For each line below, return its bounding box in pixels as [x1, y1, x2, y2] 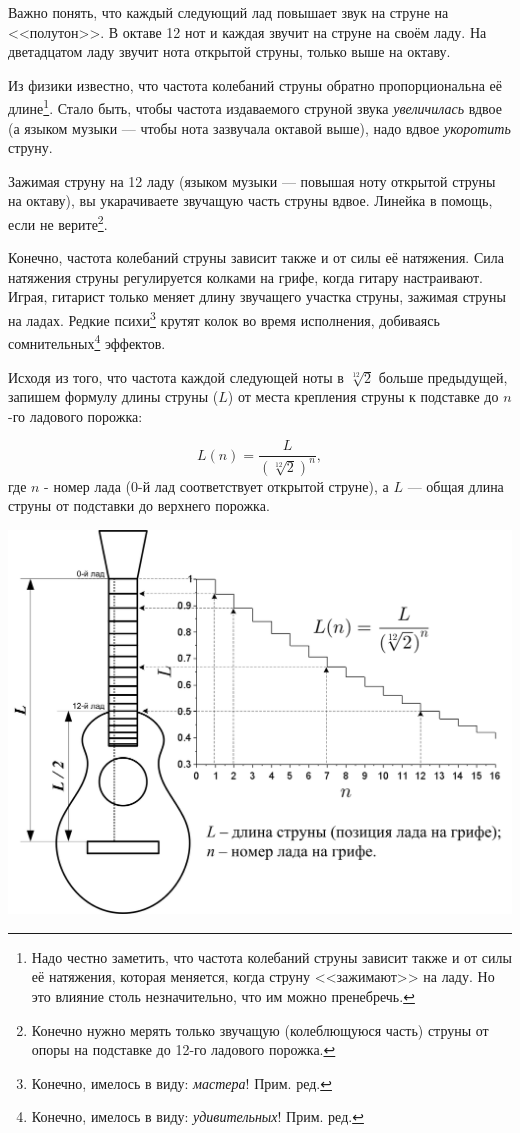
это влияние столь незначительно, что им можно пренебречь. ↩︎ [31, 986, 415, 1007]
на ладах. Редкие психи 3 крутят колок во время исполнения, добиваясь [8, 307, 440, 330]
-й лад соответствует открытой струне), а [138, 475, 389, 496]
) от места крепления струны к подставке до [227, 386, 499, 407]
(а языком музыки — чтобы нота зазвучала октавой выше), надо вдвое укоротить [8, 117, 511, 138]
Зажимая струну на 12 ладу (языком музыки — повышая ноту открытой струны [8, 170, 496, 191]
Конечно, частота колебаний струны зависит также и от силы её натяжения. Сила [8, 247, 504, 268]
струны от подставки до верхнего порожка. [8, 495, 270, 516]
